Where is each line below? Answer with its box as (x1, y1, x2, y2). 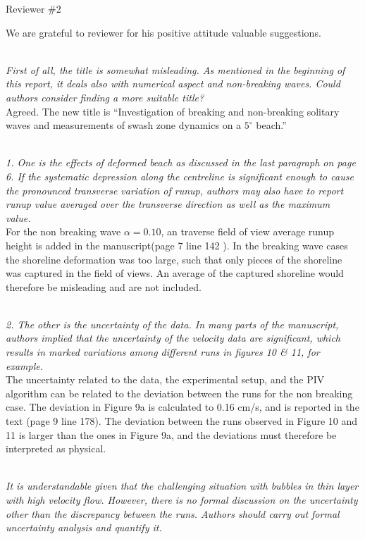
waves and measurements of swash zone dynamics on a (6, 118, 242, 132)
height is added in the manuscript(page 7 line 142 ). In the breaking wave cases (6, 237, 348, 252)
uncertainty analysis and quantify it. (6, 520, 162, 535)
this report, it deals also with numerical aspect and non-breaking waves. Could (6, 76, 340, 91)
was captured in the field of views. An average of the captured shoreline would (6, 266, 344, 280)
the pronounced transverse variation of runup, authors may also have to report (6, 182, 344, 197)
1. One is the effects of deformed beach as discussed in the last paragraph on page (6, 155, 356, 170)
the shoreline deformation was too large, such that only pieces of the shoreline (6, 252, 342, 266)
